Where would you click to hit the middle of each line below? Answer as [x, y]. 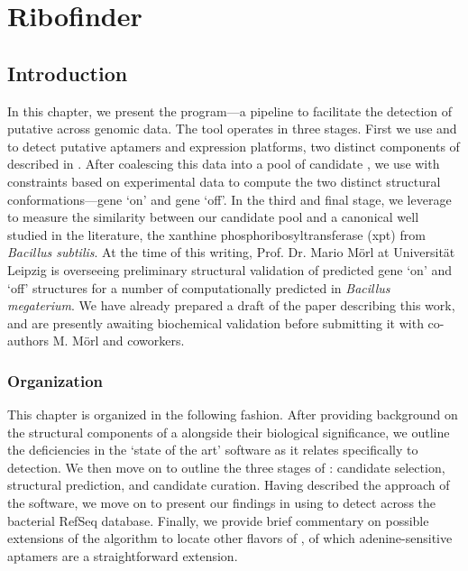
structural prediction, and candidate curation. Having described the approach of [229, 485]
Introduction [68, 73]
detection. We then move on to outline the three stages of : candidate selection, [226, 467]
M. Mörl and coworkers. [119, 341]
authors [28, 341]
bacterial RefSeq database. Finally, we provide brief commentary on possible [218, 520]
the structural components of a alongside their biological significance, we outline [229, 432]
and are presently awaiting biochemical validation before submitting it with [216, 322]
